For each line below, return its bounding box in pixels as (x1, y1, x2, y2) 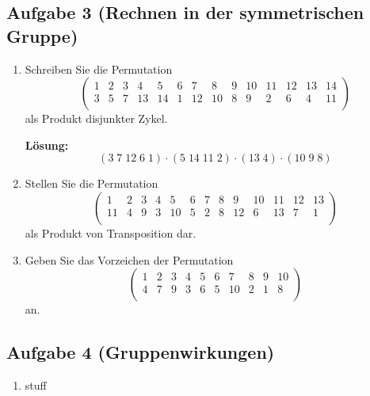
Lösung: (25, 136, 69, 153)
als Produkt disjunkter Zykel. (25, 110, 168, 127)
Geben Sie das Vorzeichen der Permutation (25, 251, 234, 268)
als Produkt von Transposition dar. (25, 224, 196, 241)
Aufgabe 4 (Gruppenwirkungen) (6, 340, 275, 364)
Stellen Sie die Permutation (25, 175, 158, 192)
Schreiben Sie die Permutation (25, 60, 173, 77)
